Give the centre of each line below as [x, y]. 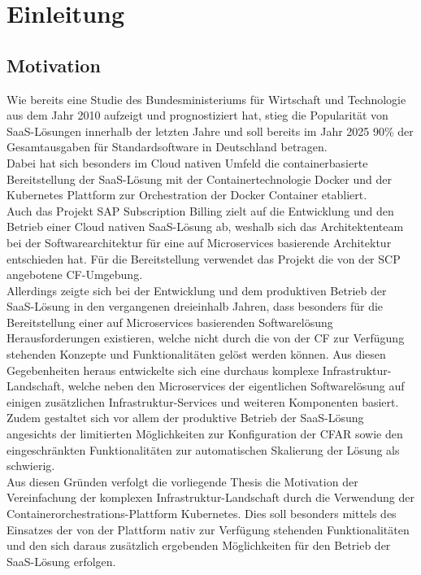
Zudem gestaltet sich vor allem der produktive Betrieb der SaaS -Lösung [185, 418]
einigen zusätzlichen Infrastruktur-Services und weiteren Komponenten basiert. [203, 401]
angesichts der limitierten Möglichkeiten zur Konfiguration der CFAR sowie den [205, 434]
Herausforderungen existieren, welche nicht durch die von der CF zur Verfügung [206, 338]
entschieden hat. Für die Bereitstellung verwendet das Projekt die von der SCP [204, 258]
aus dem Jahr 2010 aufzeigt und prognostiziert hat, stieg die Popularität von [197, 115]
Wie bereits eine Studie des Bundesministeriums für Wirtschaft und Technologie [206, 99]
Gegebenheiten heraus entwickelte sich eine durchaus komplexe [163, 370]
